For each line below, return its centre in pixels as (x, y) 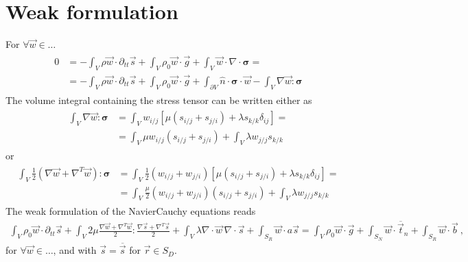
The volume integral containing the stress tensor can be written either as (159, 100)
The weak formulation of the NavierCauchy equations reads (131, 211)
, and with (75, 250)
